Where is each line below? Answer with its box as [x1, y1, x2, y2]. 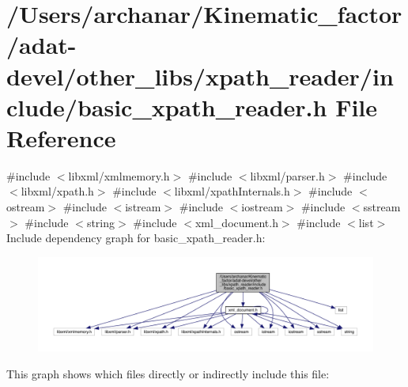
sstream [363, 199, 401, 215]
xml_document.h [195, 214, 278, 230]
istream [125, 199, 161, 215]
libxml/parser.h [250, 167, 325, 184]
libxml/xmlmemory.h [68, 167, 170, 184]
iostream [241, 199, 283, 215]
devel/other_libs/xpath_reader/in [6, 59, 394, 92]
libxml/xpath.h [21, 183, 94, 199]
